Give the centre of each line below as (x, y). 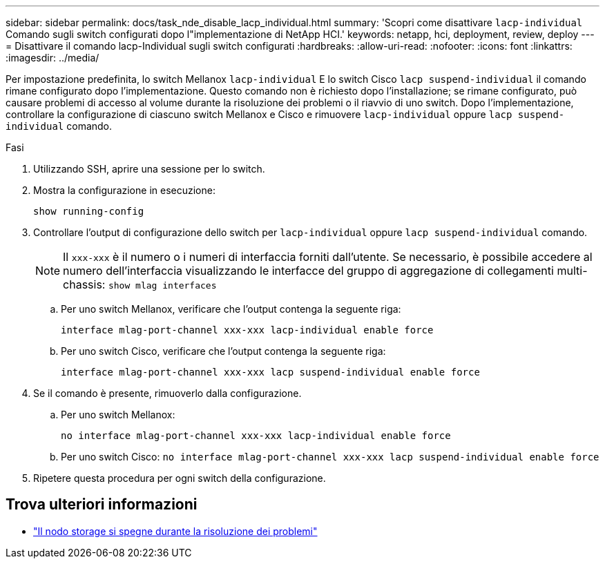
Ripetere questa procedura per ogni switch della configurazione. (180, 478)
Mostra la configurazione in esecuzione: (124, 190)
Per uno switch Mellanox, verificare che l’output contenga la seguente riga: (231, 309)
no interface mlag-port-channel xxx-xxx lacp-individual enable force (256, 436)
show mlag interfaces (162, 285)
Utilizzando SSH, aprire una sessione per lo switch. (149, 169)
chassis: (84, 284)
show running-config (89, 211)
